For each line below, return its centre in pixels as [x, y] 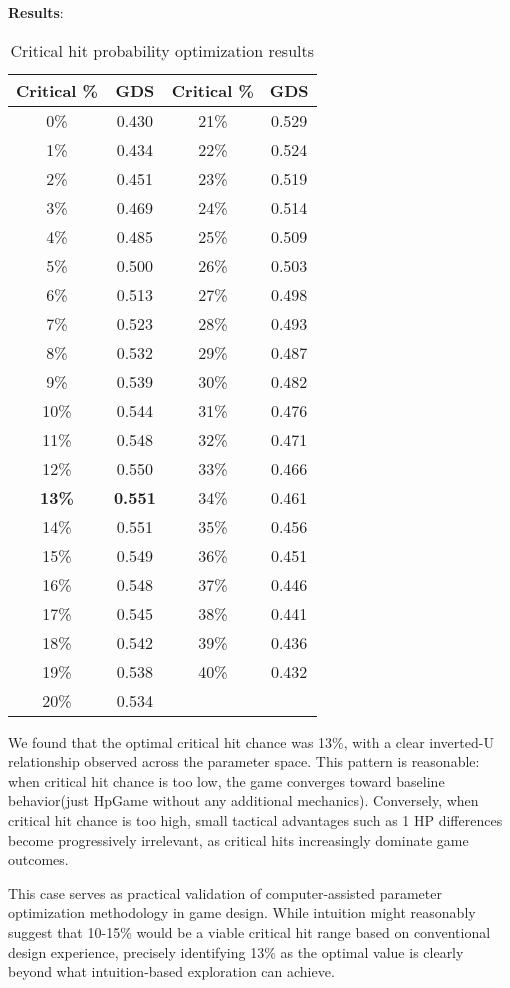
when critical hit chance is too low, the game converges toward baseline [226, 780]
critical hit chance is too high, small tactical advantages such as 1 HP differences [255, 819]
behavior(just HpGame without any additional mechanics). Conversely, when [243, 800]
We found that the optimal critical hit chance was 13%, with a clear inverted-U [251, 741]
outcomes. [38, 859]
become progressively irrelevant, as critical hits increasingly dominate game [238, 839]
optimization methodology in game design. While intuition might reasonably [242, 912]
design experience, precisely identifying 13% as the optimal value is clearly [236, 951]
